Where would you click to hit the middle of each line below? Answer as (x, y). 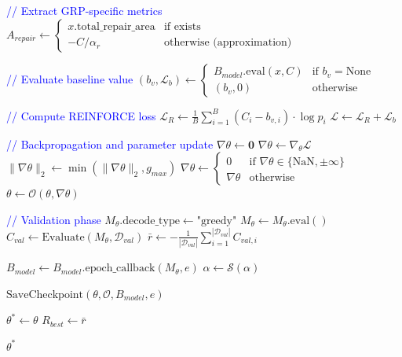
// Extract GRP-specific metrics (84, 10)
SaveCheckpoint (45, 294)
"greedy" (217, 221)
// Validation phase (54, 219)
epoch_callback (120, 269)
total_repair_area (116, 27)
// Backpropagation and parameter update (110, 144)
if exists (182, 27)
